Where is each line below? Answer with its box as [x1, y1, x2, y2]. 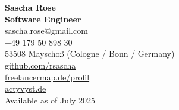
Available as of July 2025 [5, 93, 95, 106]
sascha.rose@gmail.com [5, 24, 88, 37]
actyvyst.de [5, 82, 46, 95]
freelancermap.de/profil [5, 70, 90, 83]
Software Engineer [5, 12, 81, 25]
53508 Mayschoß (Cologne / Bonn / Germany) [5, 47, 175, 60]
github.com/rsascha [5, 59, 76, 71]
